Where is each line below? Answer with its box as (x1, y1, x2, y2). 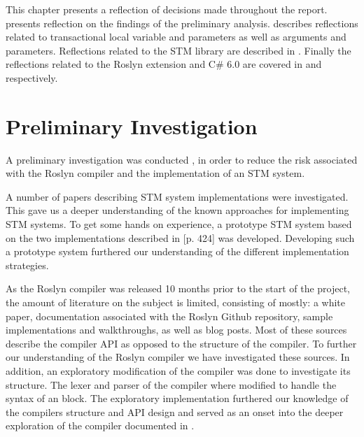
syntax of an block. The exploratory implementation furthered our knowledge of (6, 391, 349, 406)
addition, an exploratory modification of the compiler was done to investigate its (6, 364, 351, 378)
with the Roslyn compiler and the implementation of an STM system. (6, 166, 305, 180)
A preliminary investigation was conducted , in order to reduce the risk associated (6, 152, 358, 166)
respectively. (6, 70, 58, 85)
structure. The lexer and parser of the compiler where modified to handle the (6, 377, 337, 392)
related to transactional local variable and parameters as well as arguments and (6, 29, 346, 44)
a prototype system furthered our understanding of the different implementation (6, 244, 349, 259)
